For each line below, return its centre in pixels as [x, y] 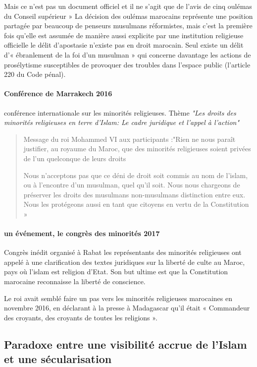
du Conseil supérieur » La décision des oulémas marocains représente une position [128, 16]
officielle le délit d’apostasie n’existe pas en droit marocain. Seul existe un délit [124, 45]
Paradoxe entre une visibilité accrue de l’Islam [126, 344]
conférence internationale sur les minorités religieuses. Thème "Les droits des [120, 112]
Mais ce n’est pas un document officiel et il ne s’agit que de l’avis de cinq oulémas [128, 6]
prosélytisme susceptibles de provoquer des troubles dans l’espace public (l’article [127, 64]
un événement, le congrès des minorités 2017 [82, 233]
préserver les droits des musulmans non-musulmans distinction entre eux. [134, 194]
